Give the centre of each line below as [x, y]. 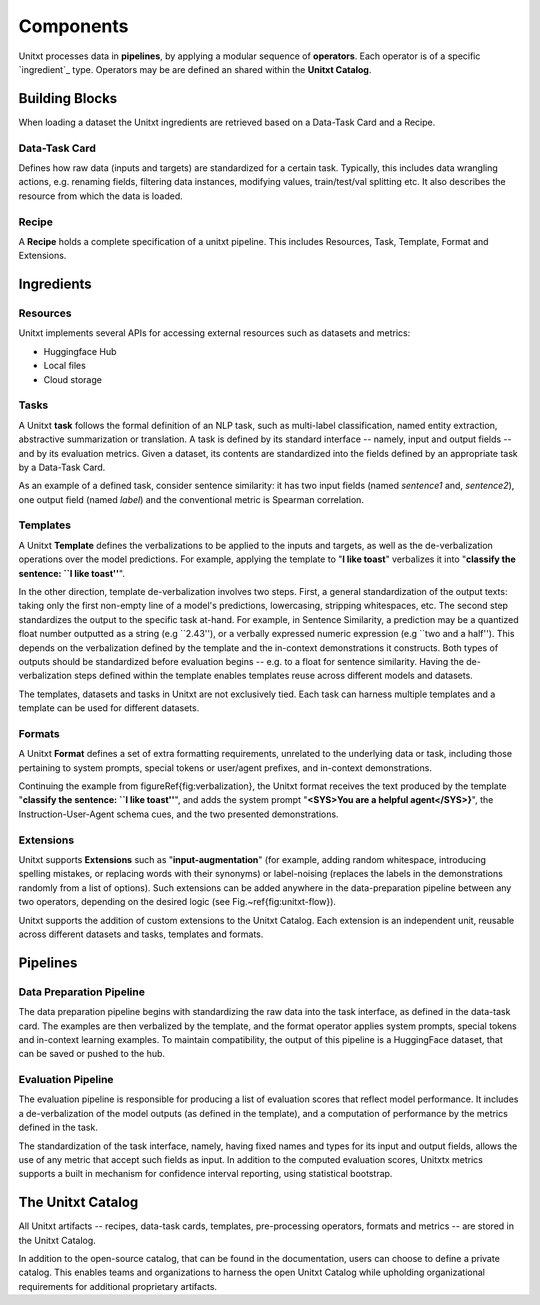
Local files [65, 366]
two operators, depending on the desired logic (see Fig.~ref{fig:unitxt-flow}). [177, 902]
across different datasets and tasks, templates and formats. [141, 934]
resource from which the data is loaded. [101, 196]
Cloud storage [72, 379]
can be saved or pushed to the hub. [91, 1054]
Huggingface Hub [80, 351]
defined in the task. [58, 1127]
